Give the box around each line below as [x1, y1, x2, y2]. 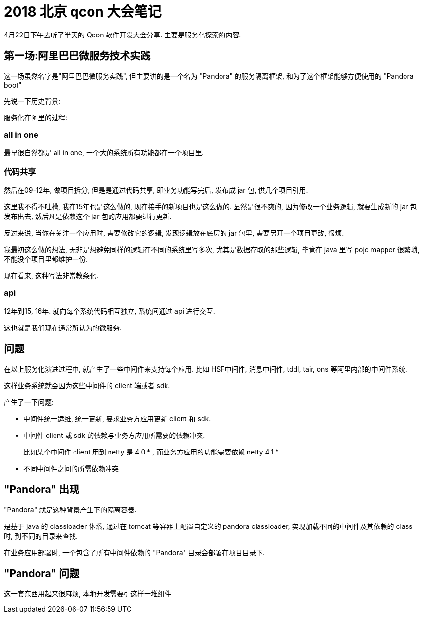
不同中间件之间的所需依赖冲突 [23, 464, 119, 472]
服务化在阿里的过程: [4, 113, 68, 122]
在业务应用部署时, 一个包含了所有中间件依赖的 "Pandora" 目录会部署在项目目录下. [4, 548, 265, 557]
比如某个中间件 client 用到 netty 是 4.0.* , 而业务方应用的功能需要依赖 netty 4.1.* [23, 447, 279, 456]
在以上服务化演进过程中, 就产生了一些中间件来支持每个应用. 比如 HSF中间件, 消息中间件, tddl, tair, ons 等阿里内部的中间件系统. [4, 364, 407, 373]
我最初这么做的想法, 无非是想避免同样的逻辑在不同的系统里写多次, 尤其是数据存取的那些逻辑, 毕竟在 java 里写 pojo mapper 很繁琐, [4, 245, 420, 254]
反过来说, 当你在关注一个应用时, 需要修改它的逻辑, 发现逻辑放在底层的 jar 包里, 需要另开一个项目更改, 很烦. [4, 229, 344, 237]
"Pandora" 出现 [4, 483, 79, 496]
